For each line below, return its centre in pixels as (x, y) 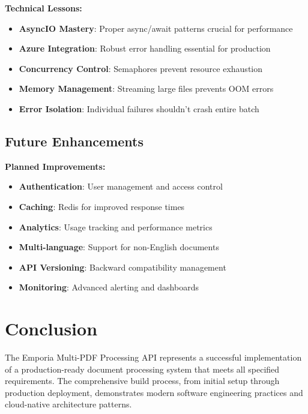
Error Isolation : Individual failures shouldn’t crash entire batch (139, 108)
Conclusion (51, 328)
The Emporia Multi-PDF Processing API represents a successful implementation (153, 357)
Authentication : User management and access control (121, 186)
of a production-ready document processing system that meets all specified (142, 369)
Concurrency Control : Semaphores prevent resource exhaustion (141, 68)
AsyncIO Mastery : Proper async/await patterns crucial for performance (156, 28)
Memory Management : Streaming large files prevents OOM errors (146, 88)
